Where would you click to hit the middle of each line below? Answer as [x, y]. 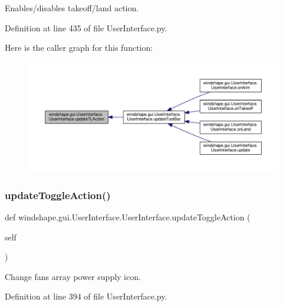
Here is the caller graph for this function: [79, 48]
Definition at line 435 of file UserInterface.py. [86, 27]
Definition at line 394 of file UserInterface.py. [86, 296]
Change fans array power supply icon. [73, 276]
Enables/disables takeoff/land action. [72, 8]
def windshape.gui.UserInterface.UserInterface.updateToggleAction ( [128, 217]
